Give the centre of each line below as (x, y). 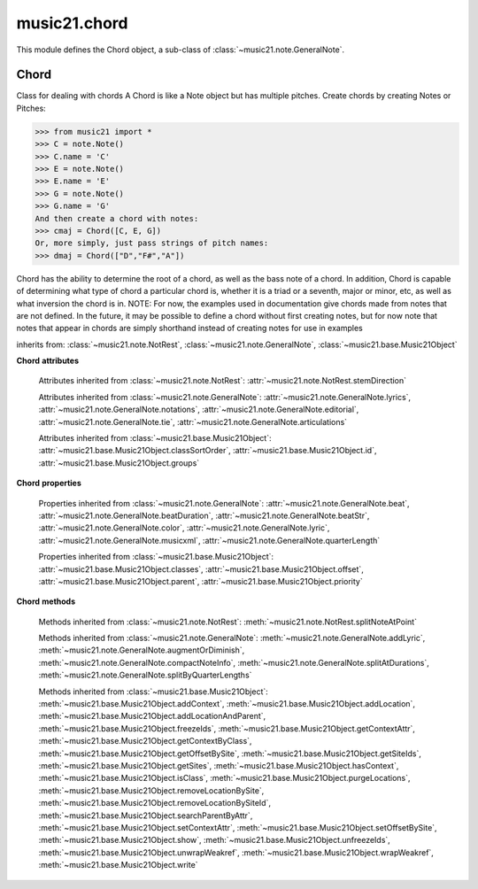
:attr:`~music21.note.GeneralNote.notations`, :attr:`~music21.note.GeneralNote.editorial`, (199, 410)
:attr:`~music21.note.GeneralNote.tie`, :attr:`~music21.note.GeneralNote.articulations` (193, 421)
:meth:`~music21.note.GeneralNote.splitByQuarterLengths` (145, 675)
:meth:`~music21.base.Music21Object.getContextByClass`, (145, 741)
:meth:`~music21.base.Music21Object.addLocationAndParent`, (152, 716)
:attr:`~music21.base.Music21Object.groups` (119, 463)
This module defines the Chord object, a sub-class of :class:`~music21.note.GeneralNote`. (181, 50)
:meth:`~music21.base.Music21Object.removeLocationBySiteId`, (155, 803)
